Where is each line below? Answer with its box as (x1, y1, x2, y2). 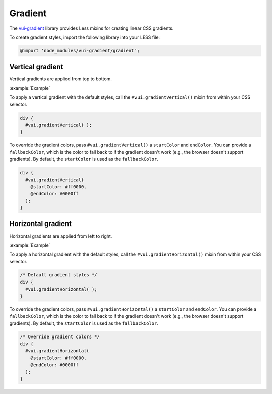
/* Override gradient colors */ (20, 333, 100, 340)
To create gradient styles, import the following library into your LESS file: (9, 34, 160, 40)
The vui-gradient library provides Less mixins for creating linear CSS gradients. (9, 25, 174, 31)
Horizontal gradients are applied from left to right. (9, 233, 112, 239)
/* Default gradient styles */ (20, 272, 98, 277)
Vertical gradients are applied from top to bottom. (9, 76, 112, 82)
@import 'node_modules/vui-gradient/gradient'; (20, 48, 140, 53)
